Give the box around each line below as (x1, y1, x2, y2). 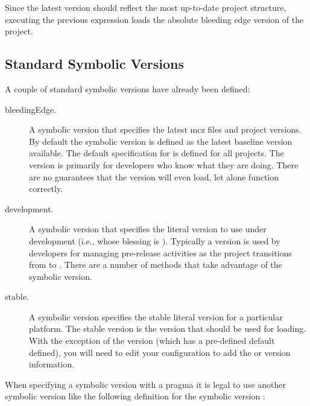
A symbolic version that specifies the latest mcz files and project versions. (29, 123, 302, 136)
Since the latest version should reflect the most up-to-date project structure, (5, 1, 286, 13)
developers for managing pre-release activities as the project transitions (29, 246, 292, 259)
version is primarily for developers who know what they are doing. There (29, 158, 299, 171)
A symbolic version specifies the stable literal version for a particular (29, 310, 283, 323)
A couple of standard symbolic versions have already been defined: (5, 82, 250, 95)
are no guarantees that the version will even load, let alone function (29, 170, 279, 183)
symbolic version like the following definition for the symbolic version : (5, 390, 265, 402)
